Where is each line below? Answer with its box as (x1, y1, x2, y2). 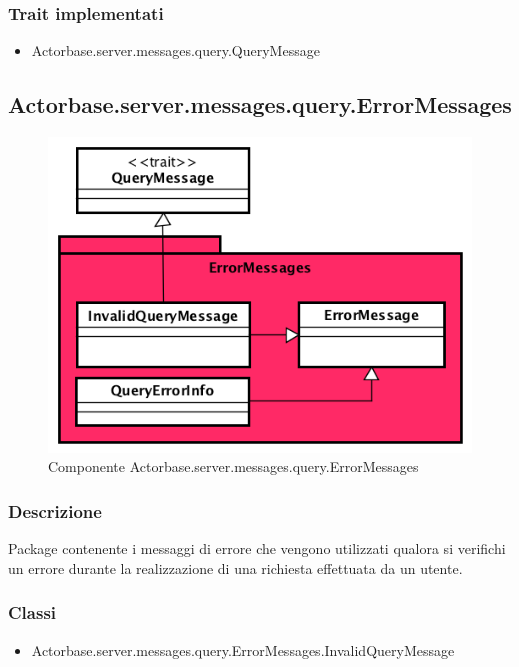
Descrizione (8, 498, 102, 523)
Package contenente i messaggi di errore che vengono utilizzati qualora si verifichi (8, 538, 506, 559)
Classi (8, 600, 57, 625)
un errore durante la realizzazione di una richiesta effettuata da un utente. (8, 557, 463, 578)
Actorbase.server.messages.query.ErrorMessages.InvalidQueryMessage (31, 639, 455, 660)
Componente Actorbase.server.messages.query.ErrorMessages (48, 456, 419, 477)
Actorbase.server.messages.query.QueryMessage (31, 40, 320, 61)
